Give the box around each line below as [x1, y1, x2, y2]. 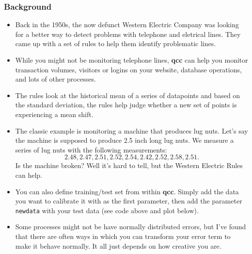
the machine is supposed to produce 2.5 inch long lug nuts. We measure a [15, 135, 234, 145]
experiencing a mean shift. [15, 109, 94, 119]
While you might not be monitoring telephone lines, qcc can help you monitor [15, 55, 248, 65]
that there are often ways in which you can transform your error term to [15, 231, 231, 241]
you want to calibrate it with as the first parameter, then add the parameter [15, 196, 242, 206]
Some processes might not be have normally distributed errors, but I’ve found [15, 221, 246, 232]
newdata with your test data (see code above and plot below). [15, 205, 199, 215]
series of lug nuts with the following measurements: [15, 144, 167, 154]
